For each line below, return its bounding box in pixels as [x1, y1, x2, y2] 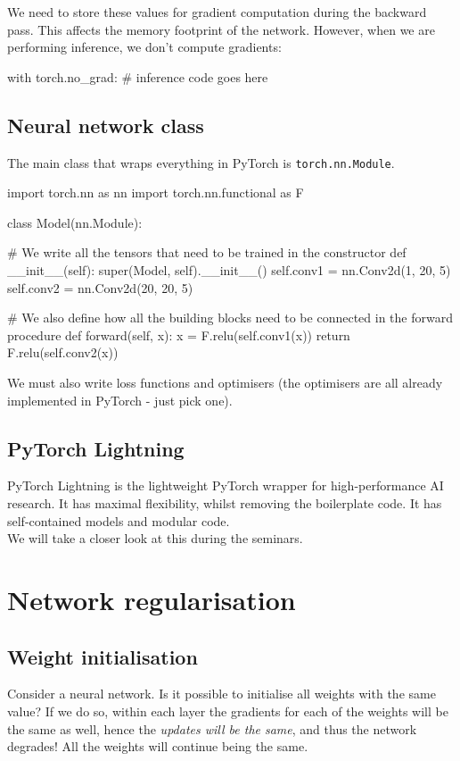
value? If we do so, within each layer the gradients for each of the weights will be [7, 701, 448, 720]
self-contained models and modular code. [7, 511, 230, 530]
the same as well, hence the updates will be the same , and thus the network [7, 719, 417, 738]
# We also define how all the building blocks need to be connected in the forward [7, 308, 453, 327]
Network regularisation [7, 581, 296, 617]
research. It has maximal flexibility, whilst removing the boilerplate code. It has [7, 493, 442, 512]
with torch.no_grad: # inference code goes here [7, 67, 268, 86]
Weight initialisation [7, 642, 198, 670]
